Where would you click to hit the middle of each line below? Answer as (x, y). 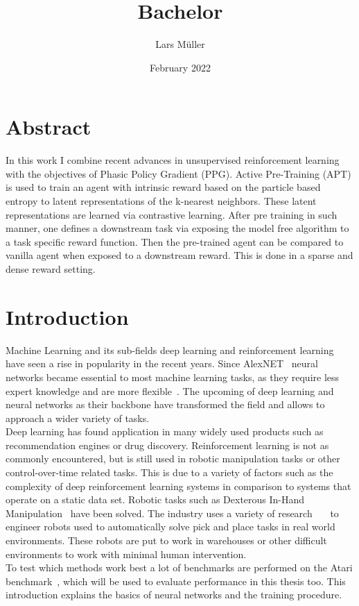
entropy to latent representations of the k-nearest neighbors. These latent (161, 201)
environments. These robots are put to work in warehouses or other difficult (166, 540)
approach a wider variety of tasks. (78, 418)
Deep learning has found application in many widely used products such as (165, 431)
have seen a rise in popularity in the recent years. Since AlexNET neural (162, 363)
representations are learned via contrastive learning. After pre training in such (172, 214)
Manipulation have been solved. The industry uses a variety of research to (172, 513)
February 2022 (180, 67)
